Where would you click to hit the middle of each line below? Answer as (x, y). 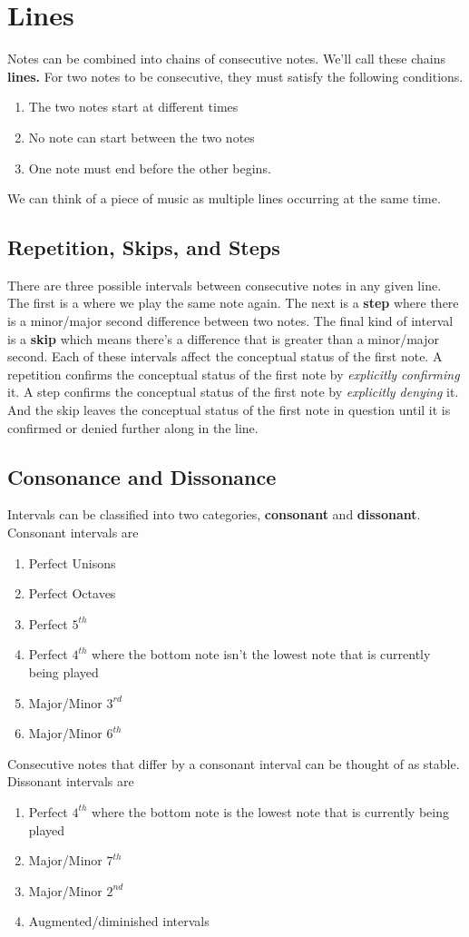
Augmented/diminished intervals (119, 921)
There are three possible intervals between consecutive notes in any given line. (225, 285)
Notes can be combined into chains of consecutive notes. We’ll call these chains (227, 59)
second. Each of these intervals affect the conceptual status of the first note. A (225, 356)
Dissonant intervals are (71, 781)
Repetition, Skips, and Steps (144, 247)
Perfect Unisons (72, 562)
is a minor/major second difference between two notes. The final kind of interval (230, 321)
